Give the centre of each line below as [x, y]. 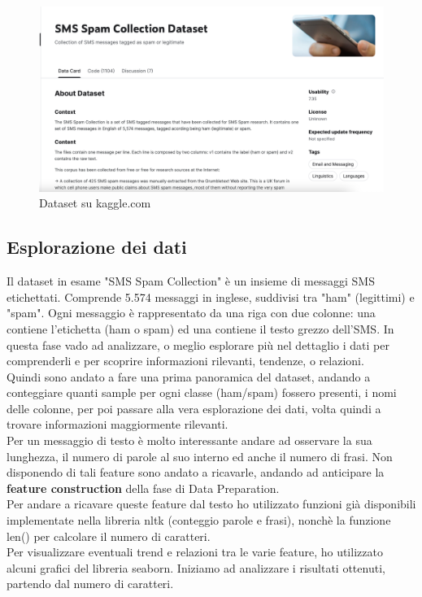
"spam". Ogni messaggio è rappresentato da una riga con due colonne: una [191, 313]
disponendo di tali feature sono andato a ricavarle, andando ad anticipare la [196, 472]
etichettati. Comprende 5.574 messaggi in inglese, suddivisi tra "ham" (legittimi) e [211, 296]
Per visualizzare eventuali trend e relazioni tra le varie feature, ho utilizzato [195, 552]
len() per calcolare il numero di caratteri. [109, 536]
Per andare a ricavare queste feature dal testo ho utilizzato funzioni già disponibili [211, 504]
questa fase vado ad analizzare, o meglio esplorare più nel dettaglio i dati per [198, 344]
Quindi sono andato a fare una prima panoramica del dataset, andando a [189, 376]
